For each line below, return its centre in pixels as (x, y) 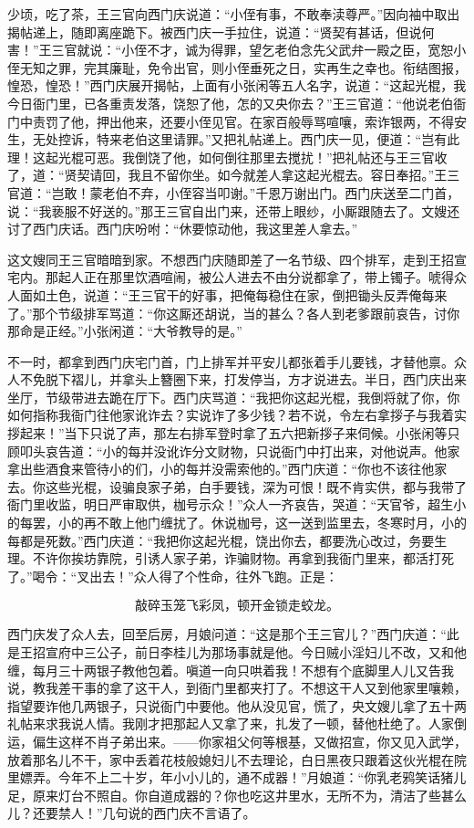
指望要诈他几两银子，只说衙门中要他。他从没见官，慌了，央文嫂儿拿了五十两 (237, 705)
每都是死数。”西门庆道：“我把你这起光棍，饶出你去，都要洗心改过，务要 (221, 540)
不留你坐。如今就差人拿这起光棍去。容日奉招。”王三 (307, 175)
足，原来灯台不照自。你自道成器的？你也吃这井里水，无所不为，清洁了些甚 (231, 795)
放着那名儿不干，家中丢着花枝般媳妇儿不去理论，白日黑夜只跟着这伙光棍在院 (237, 759)
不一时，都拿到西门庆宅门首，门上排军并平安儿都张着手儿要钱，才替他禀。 (231, 361)
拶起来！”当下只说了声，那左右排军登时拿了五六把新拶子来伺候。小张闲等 (227, 433)
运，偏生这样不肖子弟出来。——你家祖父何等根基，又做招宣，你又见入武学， (237, 741)
